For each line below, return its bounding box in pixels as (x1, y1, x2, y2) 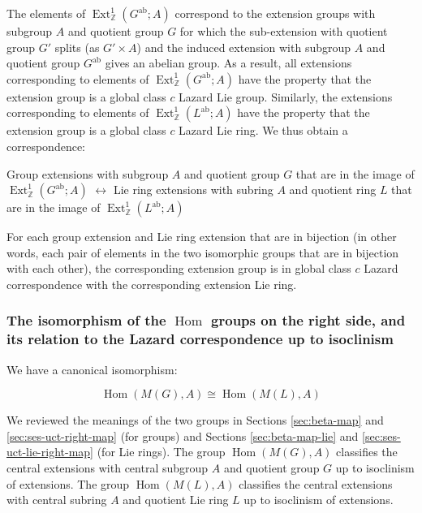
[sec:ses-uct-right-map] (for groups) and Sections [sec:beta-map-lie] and (6, 427, 359, 444)
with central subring (6, 491, 107, 508)
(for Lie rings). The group (97, 443, 226, 460)
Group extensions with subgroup (6, 165, 169, 182)
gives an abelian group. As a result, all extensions (105, 54, 352, 71)
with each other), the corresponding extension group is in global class (6, 260, 351, 277)
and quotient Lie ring (123, 491, 229, 508)
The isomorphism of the (6, 310, 166, 330)
